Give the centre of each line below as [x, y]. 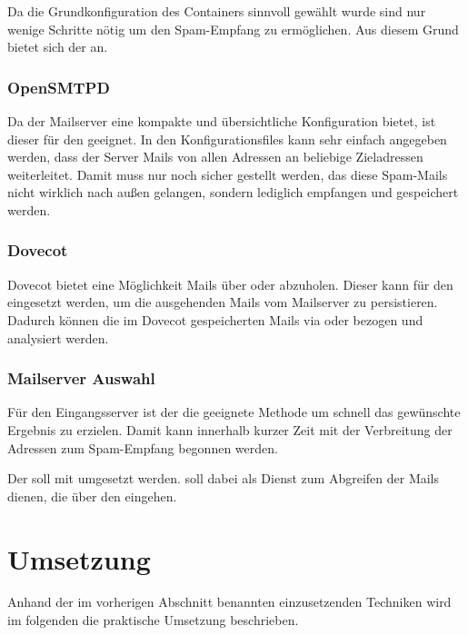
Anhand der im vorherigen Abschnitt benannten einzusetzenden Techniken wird [229, 602]
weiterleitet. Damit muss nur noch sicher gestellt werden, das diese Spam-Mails [228, 174]
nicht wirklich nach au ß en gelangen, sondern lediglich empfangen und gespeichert [233, 192]
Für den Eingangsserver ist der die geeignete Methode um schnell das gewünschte [234, 412]
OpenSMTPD [59, 87]
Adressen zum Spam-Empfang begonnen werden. [143, 447]
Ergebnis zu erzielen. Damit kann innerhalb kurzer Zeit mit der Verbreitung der [230, 429]
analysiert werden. [58, 337]
